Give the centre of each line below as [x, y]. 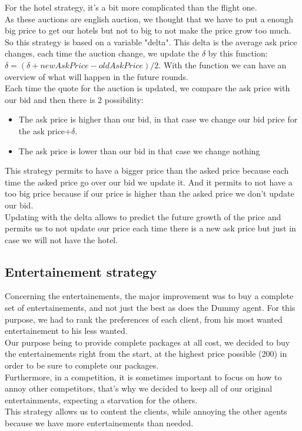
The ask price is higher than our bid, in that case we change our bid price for [158, 119]
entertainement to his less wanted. [66, 331]
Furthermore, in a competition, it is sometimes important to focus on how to [143, 377]
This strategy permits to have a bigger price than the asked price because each [147, 170]
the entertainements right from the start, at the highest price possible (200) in [146, 354]
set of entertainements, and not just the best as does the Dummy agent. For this [150, 308]
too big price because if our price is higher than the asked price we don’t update [150, 193]
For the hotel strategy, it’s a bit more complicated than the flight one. [131, 7]
